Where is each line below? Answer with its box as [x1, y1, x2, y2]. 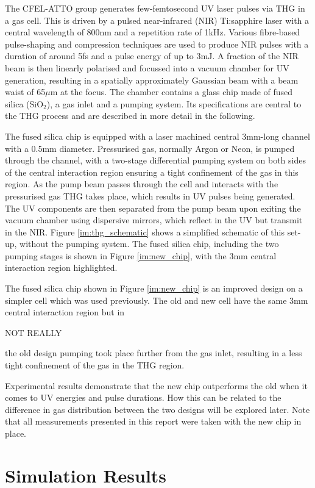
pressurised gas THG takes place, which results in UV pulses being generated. [5, 189, 296, 202]
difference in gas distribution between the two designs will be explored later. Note [5, 403, 310, 415]
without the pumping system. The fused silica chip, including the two [19, 237, 279, 250]
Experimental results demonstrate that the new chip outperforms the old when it [5, 379, 308, 392]
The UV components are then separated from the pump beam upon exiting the [5, 201, 301, 214]
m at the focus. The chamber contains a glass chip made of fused [50, 85, 293, 98]
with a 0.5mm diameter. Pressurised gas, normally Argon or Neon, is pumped [5, 142, 295, 154]
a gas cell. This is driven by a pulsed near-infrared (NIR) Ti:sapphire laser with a [5, 13, 310, 26]
